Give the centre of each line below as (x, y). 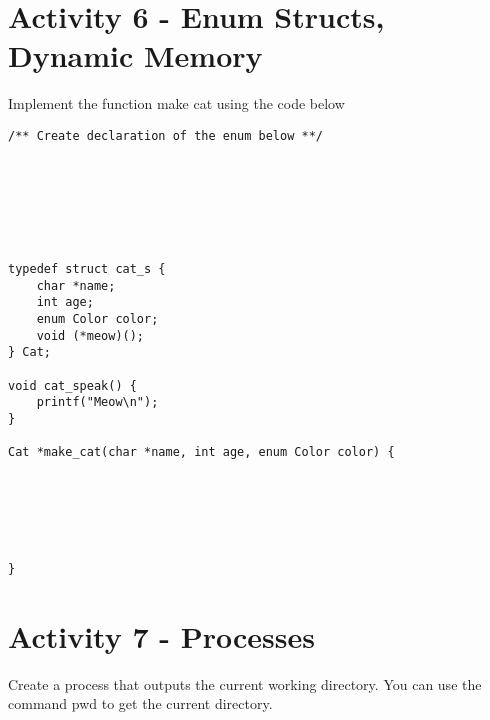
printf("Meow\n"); (97, 402)
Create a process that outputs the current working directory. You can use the (245, 683)
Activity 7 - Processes (161, 635)
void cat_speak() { (72, 385)
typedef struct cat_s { (87, 269)
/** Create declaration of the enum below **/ (165, 135)
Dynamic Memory (135, 55)
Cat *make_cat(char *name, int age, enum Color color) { (201, 452)
